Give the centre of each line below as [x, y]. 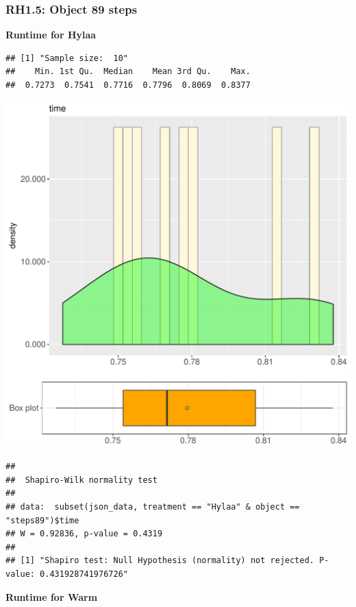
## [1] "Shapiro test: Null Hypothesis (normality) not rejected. [160, 561]
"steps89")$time [42, 520]
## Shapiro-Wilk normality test [81, 480]
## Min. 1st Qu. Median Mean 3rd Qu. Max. [128, 72]
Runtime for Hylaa [51, 35]
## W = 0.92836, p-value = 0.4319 [84, 534]
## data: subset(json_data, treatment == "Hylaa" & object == [153, 507]
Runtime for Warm [52, 596]
